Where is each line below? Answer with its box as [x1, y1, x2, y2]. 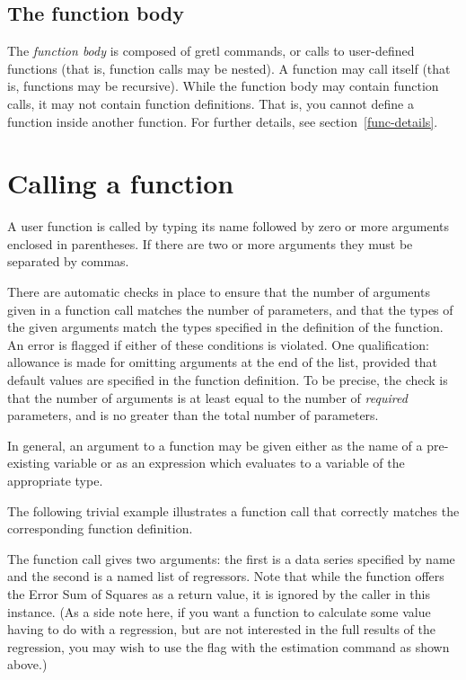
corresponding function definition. [7, 519, 193, 538]
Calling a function [7, 165, 234, 201]
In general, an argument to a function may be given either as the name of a [7, 435, 423, 454]
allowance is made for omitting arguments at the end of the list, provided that [7, 353, 438, 371]
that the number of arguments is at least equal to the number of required [7, 388, 408, 407]
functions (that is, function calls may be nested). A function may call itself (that [7, 58, 451, 77]
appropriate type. [7, 471, 103, 490]
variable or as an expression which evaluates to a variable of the [53, 453, 405, 472]
